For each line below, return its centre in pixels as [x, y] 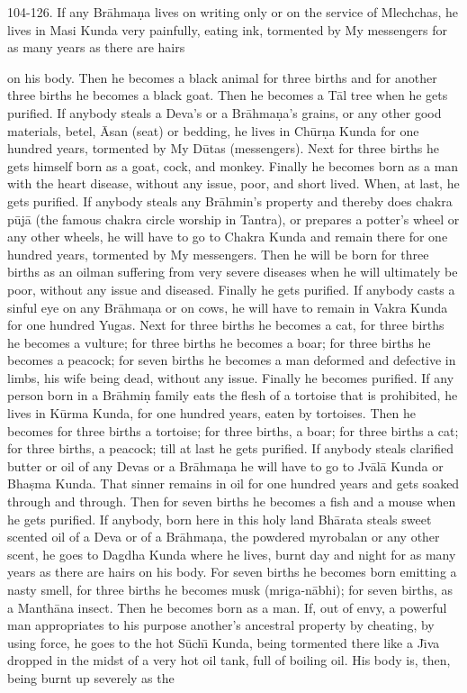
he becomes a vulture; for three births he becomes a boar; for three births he [219, 342]
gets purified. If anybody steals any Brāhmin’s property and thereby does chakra [230, 201]
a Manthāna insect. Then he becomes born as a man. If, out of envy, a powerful [227, 607]
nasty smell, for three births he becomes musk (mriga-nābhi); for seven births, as [230, 589]
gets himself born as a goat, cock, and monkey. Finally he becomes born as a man [233, 165]
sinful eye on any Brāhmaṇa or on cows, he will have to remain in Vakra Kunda [228, 307]
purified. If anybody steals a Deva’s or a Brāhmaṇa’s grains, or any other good [225, 112]
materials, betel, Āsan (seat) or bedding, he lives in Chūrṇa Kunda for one [213, 130]
